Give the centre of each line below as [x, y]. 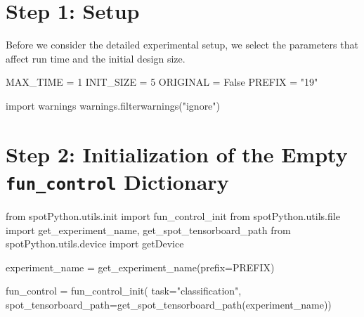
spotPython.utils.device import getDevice [95, 244]
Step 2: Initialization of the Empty [177, 154]
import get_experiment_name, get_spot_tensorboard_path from [148, 229]
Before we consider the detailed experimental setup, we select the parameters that [182, 45]
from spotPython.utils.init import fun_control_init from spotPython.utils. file [173, 215]
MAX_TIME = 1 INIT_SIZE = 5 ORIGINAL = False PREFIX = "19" [162, 82]
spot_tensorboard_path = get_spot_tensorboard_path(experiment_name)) [169, 304]
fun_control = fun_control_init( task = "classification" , [124, 291]
